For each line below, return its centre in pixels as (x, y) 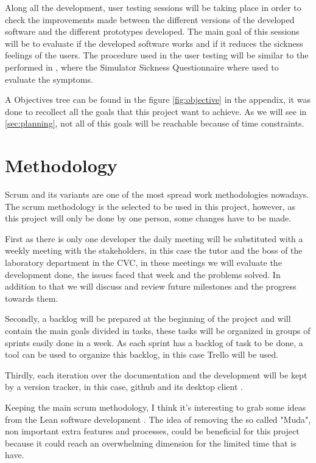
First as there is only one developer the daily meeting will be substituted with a (154, 238)
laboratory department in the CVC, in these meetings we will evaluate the (143, 263)
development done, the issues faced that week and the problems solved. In (143, 274)
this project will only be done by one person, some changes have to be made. (148, 218)
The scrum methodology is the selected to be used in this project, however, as (150, 206)
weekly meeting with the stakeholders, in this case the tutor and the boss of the (154, 250)
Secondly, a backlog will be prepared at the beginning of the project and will (148, 319)
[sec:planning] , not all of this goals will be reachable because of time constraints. (155, 123)
